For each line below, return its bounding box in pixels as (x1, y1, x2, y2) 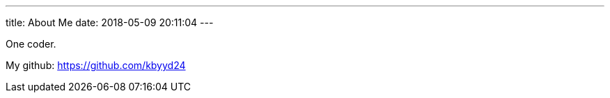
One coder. (6, 38, 56, 50)
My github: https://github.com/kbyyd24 (6, 59, 186, 71)
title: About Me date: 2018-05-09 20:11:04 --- (6, 17, 214, 28)
